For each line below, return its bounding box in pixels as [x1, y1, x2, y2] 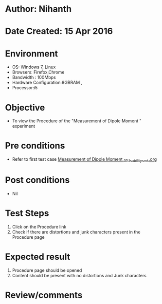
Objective [5, 102, 45, 113]
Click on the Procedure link [12, 224, 67, 229]
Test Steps [5, 208, 50, 219]
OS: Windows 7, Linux [12, 64, 56, 70]
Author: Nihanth [5, 3, 72, 15]
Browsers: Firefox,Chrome [12, 69, 65, 75]
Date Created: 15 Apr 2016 [5, 26, 113, 37]
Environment [5, 48, 58, 59]
